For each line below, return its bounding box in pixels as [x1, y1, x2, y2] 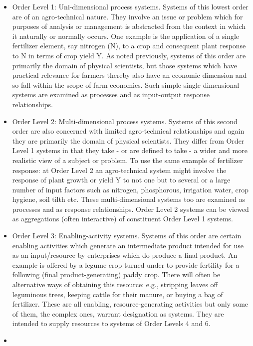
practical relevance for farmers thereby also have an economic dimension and [12, 70, 247, 80]
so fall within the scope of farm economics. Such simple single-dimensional [12, 79, 240, 90]
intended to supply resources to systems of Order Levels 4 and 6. [12, 318, 211, 329]
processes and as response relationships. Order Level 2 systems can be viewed [12, 203, 249, 214]
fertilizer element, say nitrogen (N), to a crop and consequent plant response [12, 40, 246, 51]
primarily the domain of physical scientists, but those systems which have [12, 60, 238, 70]
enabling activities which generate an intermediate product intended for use [12, 240, 244, 250]
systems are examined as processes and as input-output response [12, 89, 210, 100]
